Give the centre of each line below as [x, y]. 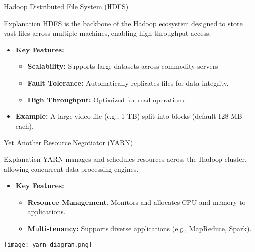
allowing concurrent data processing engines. [71, 169]
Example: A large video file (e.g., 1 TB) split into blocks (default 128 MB [129, 116]
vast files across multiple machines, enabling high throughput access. [108, 33]
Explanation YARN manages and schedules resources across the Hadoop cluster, [125, 159]
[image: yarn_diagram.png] [48, 244]
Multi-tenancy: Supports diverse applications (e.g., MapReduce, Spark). [139, 228]
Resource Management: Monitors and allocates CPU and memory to [136, 202]
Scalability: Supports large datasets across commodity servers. [124, 66]
